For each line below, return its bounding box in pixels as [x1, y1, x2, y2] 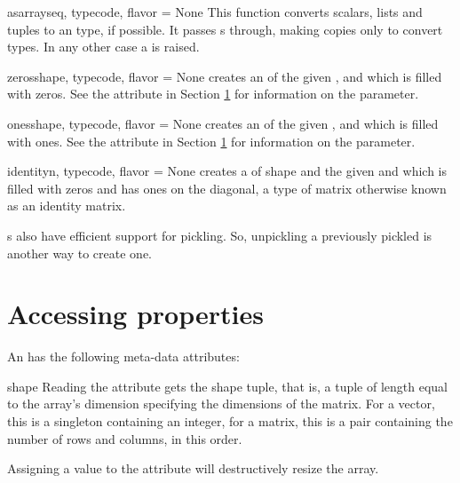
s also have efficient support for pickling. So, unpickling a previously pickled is [7, 226, 432, 244]
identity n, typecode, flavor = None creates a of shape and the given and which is [7, 162, 447, 180]
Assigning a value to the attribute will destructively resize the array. [7, 459, 379, 478]
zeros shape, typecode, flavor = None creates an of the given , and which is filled [7, 67, 442, 85]
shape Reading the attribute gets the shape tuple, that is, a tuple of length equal [7, 376, 448, 395]
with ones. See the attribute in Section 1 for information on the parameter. [7, 131, 416, 150]
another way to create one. [7, 243, 153, 262]
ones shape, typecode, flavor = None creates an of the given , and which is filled [7, 114, 439, 132]
